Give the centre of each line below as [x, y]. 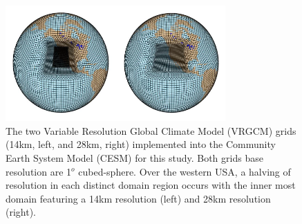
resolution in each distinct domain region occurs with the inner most [151, 185]
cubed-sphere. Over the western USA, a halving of [185, 171]
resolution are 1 [39, 171]
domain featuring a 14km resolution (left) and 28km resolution [138, 198]
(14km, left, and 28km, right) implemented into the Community [141, 144]
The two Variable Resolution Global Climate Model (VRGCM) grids [151, 130]
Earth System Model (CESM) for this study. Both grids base [134, 157]
